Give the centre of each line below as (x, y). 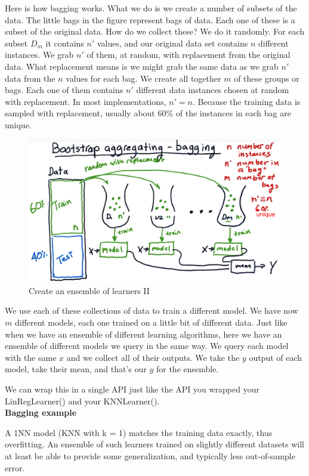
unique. (18, 124)
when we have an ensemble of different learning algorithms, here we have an (143, 334)
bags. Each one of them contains (64, 90)
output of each (276, 357)
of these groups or (267, 78)
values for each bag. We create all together (143, 78)
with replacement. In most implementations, (86, 101)
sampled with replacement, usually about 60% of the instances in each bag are (148, 113)
